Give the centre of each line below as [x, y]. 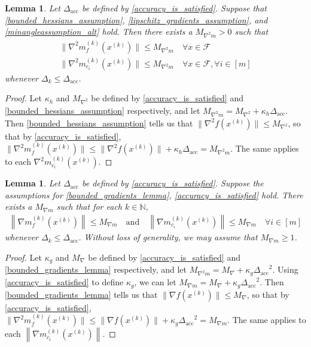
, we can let [155, 282]
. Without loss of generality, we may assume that [168, 237]
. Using [285, 269]
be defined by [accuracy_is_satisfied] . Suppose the [173, 183]
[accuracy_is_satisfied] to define [64, 282]
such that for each [89, 206]
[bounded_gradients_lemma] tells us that [81, 294]
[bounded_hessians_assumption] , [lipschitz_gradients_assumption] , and [136, 19]
